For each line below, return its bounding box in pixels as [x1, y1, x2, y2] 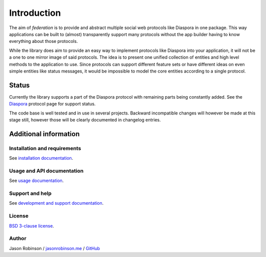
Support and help [9, 190, 52, 197]
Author [9, 235, 27, 242]
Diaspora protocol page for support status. [9, 101, 96, 107]
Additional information [9, 130, 80, 138]
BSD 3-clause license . [9, 222, 54, 229]
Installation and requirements [9, 145, 81, 151]
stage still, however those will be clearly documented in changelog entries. [9, 116, 161, 123]
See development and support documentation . [9, 200, 104, 206]
